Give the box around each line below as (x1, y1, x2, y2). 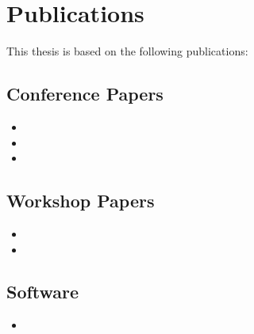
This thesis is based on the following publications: (6, 43, 248, 59)
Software (6, 279, 79, 304)
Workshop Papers (6, 188, 155, 213)
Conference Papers (6, 82, 164, 106)
